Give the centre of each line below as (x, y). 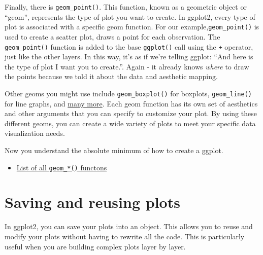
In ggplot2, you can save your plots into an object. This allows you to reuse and (129, 226)
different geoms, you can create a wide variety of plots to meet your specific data (130, 123)
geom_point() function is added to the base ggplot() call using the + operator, (129, 46)
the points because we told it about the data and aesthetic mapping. (111, 76)
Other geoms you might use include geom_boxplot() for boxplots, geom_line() (128, 93)
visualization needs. (35, 133)
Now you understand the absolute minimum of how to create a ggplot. (114, 150)
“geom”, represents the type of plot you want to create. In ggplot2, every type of (130, 16)
